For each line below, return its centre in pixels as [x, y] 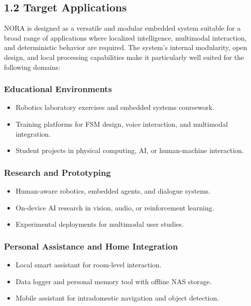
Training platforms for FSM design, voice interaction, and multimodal [122, 124]
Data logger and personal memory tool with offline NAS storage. [114, 281]
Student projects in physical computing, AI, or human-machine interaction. [130, 150]
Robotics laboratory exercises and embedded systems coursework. [115, 107]
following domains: [32, 67]
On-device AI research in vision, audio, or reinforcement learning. [115, 207]
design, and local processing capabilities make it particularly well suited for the [124, 57]
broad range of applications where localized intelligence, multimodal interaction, [125, 37]
